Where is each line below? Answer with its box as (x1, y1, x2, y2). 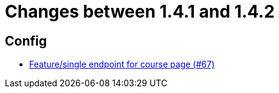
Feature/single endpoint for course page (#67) (29, 59, 215, 70)
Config (5, 33, 47, 49)
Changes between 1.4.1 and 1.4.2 (5, 1, 275, 22)
